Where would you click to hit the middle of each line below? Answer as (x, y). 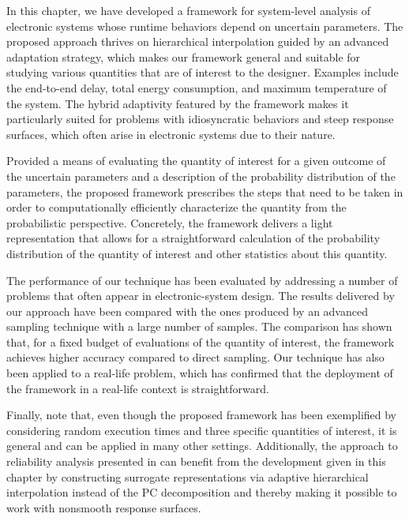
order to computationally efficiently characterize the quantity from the (176, 207)
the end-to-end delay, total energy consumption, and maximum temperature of (197, 87)
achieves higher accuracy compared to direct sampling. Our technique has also (195, 357)
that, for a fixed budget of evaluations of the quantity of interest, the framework (201, 341)
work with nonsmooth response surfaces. (104, 507)
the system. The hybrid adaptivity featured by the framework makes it (178, 103)
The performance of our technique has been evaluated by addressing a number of (202, 280)
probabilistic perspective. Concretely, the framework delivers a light (170, 222)
